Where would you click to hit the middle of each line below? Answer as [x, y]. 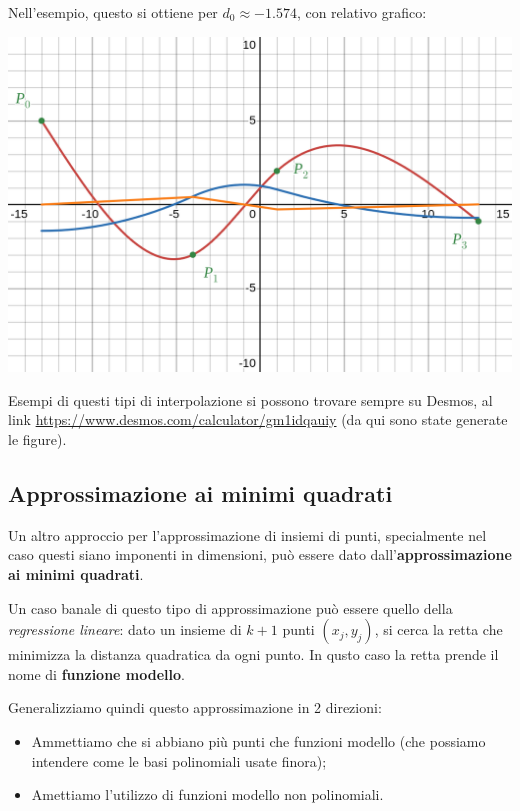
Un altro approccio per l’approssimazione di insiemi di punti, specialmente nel [247, 534]
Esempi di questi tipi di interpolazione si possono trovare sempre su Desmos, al [250, 399]
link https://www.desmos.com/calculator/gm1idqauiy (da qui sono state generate [258, 419]
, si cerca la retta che [438, 629]
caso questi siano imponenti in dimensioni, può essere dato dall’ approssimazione [260, 554]
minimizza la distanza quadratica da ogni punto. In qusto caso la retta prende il [253, 654]
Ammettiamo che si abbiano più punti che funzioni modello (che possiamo [258, 741]
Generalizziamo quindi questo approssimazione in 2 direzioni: [195, 707]
